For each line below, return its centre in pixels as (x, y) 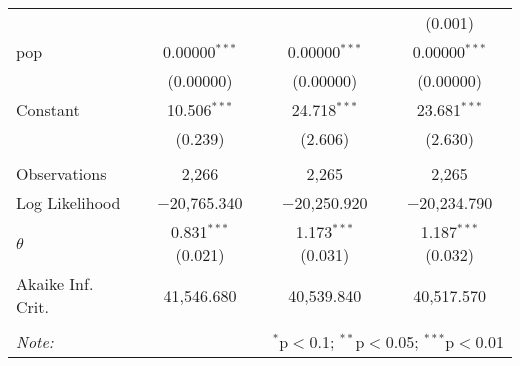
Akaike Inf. (55, 283)
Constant (48, 109)
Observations (61, 173)
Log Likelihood (68, 202)
